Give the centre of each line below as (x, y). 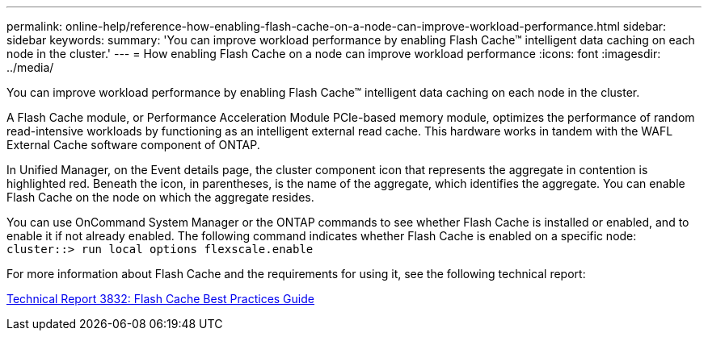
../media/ (30, 67)
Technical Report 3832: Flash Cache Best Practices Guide (160, 299)
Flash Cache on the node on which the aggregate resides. (160, 197)
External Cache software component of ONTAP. (133, 145)
